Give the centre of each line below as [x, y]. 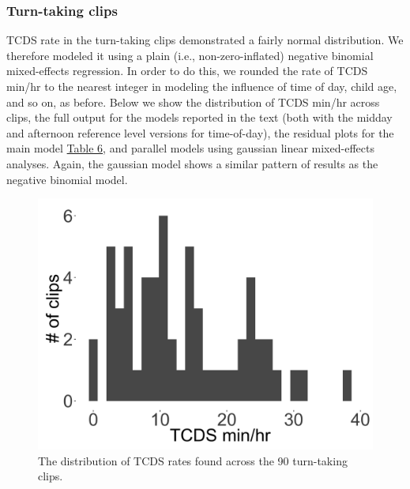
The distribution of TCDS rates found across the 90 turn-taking [193, 460]
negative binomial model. [67, 179]
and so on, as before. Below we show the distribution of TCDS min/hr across [193, 102]
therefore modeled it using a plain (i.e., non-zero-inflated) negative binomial [190, 55]
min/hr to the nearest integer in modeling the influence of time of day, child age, [202, 86]
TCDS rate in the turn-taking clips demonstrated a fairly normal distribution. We [205, 40]
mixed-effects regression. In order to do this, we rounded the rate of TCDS [187, 71]
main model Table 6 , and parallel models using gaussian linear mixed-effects [190, 148]
